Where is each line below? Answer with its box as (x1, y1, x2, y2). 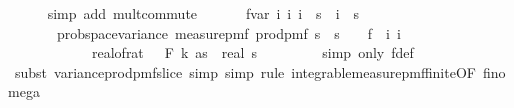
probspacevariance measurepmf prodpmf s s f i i (56, 22, 401, 43)
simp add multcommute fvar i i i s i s (47, 3, 360, 23)
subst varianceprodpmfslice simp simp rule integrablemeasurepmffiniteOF (14, 61, 476, 82)
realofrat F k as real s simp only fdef (91, 42, 414, 63)
